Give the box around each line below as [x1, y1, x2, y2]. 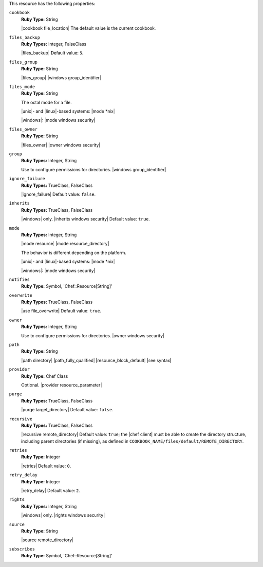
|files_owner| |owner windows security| [21, 142, 101, 148]
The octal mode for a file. [21, 99, 72, 105]
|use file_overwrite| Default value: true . [21, 308, 102, 314]
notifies [9, 276, 30, 282]
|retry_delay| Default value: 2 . [21, 488, 80, 494]
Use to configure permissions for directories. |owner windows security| [21, 332, 165, 338]
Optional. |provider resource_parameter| [21, 382, 102, 388]
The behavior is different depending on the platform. [21, 250, 127, 256]
